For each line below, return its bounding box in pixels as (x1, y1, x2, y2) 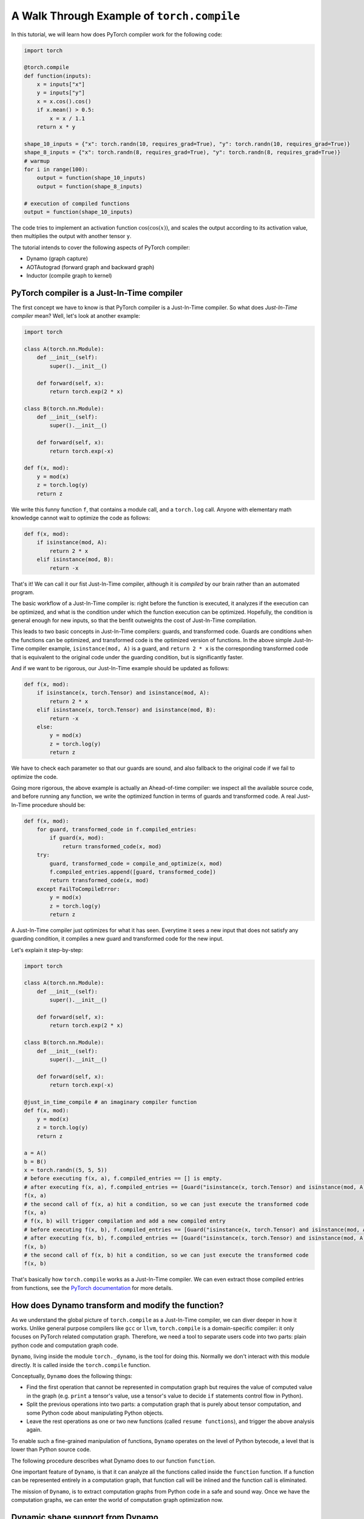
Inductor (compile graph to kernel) (26, 272, 112, 279)
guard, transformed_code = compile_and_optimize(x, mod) (49, 860, 223, 867)
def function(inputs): (24, 72, 92, 79)
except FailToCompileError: (36, 885, 121, 893)
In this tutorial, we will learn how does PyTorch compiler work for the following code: (11, 30, 223, 38)
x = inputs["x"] (36, 81, 85, 88)
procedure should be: (32, 801, 86, 808)
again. (26, 1426, 42, 1433)
